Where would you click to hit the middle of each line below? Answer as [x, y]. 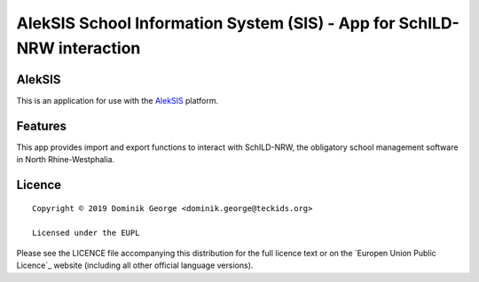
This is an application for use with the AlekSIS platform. [118, 100]
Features [41, 125]
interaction [99, 48]
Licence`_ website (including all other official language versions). [135, 265]
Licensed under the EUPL [86, 233]
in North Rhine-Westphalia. [66, 160]
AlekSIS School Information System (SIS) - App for [206, 23]
